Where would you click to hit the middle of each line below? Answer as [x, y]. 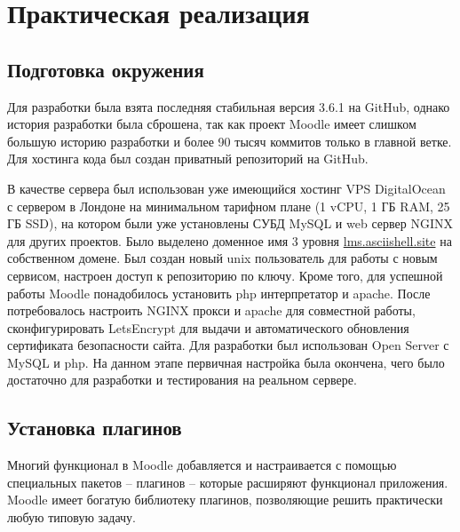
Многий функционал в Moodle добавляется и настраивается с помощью [202, 465]
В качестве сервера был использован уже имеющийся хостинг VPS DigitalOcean [226, 188]
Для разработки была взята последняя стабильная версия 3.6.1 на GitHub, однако [229, 106]
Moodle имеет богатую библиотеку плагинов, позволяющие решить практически [225, 500]
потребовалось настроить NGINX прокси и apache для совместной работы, [211, 310]
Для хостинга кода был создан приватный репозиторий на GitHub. [188, 159]
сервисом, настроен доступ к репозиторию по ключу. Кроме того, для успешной [225, 275]
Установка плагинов [95, 428]
